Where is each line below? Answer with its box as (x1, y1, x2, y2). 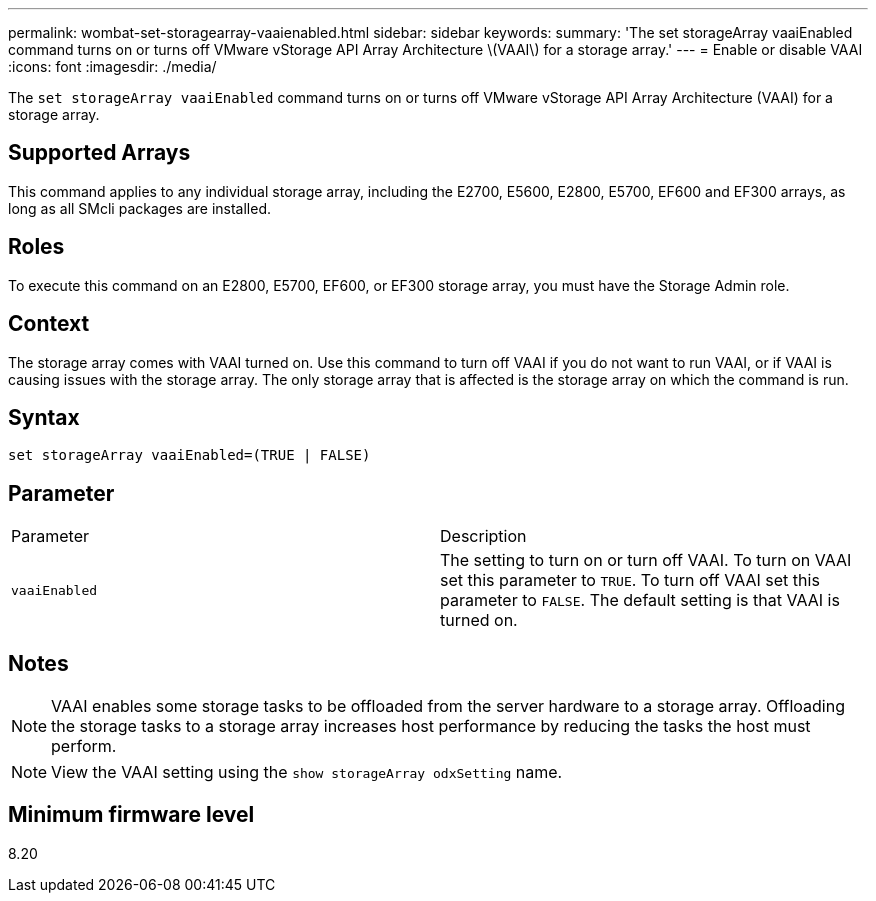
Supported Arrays (8, 140, 191, 166)
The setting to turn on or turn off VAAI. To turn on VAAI (440, 550, 852, 571)
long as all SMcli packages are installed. (8, 199, 271, 217)
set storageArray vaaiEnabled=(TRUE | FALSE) (8, 447, 371, 464)
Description (440, 526, 527, 547)
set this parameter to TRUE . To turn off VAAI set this (440, 570, 820, 591)
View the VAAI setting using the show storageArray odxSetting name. (51, 762, 563, 783)
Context (8, 311, 90, 337)
